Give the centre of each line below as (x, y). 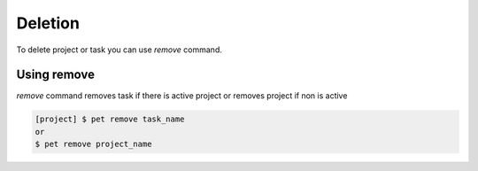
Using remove (56, 75)
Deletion (48, 23)
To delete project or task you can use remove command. (119, 50)
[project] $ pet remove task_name (110, 119)
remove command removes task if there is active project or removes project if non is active (182, 96)
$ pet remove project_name (93, 144)
